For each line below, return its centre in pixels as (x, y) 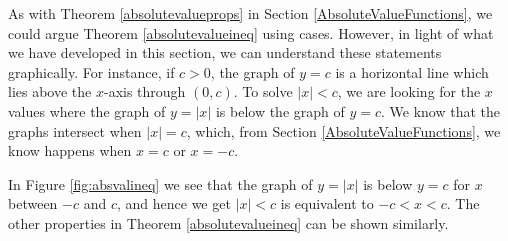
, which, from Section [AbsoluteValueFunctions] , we (343, 130)
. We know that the (441, 110)
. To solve (263, 91)
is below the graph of (280, 110)
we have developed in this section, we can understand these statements (225, 52)
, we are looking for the (409, 91)
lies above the (50, 91)
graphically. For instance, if (91, 71)
